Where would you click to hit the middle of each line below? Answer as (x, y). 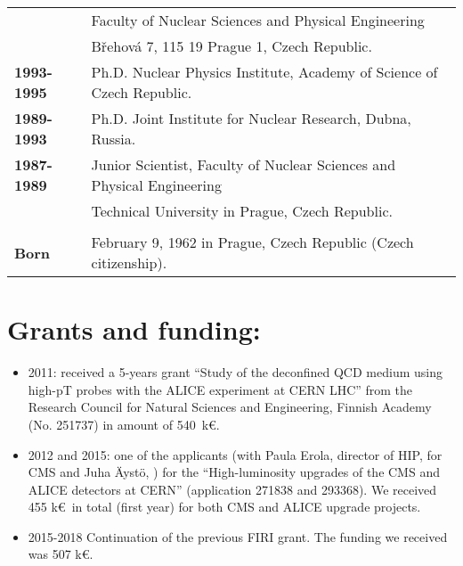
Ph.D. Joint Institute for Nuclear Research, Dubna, (251, 118)
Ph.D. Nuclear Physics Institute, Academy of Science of (264, 72)
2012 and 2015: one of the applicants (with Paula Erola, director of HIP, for (235, 454)
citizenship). (129, 262)
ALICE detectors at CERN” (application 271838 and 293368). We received (232, 489)
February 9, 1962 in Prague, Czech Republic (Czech (252, 242)
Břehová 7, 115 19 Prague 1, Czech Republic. (231, 46)
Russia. (114, 139)
